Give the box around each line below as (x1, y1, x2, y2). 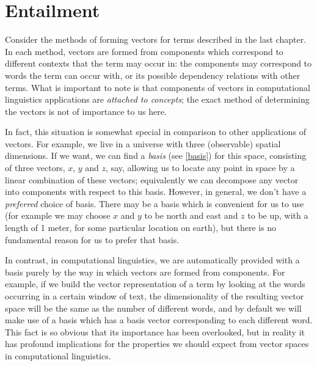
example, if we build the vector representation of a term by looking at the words (5, 277, 305, 290)
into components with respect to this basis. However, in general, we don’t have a (5, 185, 307, 198)
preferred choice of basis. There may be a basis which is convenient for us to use (5, 197, 304, 210)
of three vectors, (5, 161, 65, 174)
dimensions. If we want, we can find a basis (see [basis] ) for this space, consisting (5, 149, 307, 162)
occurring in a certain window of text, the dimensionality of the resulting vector (5, 290, 304, 302)
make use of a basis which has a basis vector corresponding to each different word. (5, 313, 313, 326)
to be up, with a (247, 209, 308, 222)
